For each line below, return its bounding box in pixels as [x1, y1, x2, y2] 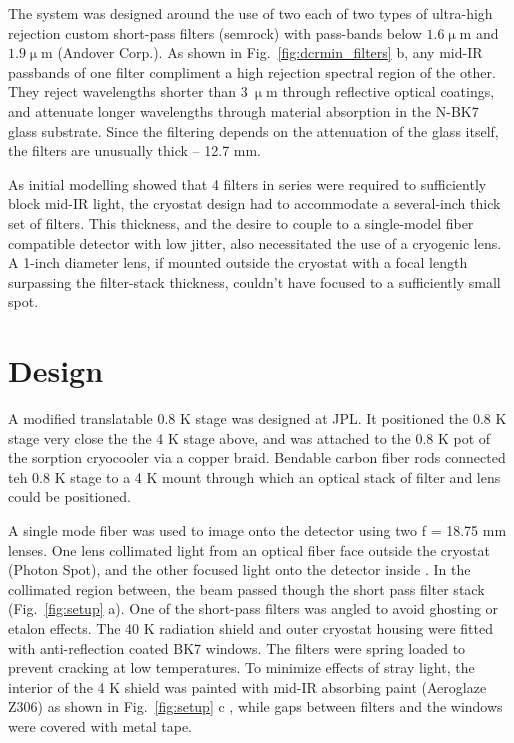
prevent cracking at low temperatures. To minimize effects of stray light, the [8, 657, 475, 678]
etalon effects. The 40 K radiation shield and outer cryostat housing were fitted [8, 617, 494, 638]
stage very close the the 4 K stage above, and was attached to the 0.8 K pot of [8, 427, 491, 448]
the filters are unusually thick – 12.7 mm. [8, 140, 262, 161]
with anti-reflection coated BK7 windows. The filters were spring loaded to [8, 637, 466, 658]
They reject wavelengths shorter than [8, 81, 237, 102]
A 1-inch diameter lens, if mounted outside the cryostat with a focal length [8, 252, 468, 273]
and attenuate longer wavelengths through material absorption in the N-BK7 [8, 100, 479, 121]
